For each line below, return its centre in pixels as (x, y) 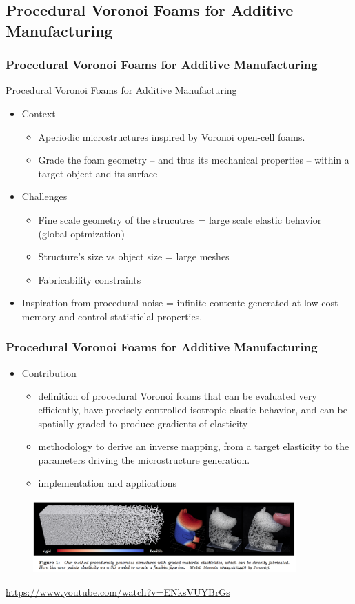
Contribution (49, 372)
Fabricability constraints (90, 279)
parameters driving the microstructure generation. (144, 459)
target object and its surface (98, 173)
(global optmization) (81, 233)
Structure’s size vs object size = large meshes (134, 256)
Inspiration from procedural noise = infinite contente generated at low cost (180, 303)
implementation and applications (107, 483)
